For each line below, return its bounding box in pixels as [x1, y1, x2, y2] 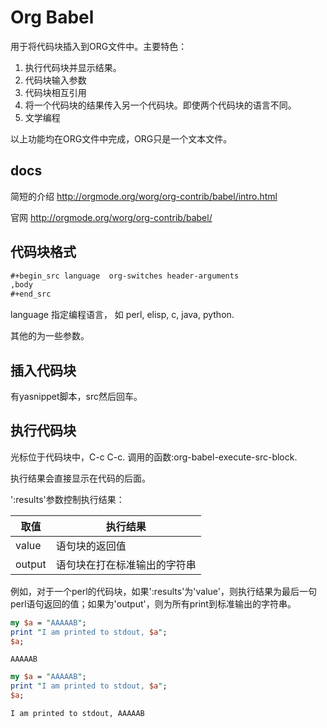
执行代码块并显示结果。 [24, 61, 122, 73]
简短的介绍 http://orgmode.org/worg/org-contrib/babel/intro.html [10, 190, 278, 202]
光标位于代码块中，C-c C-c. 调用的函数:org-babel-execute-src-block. [10, 451, 298, 463]
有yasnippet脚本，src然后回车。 [10, 391, 143, 402]
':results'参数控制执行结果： [10, 493, 125, 505]
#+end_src [10, 289, 52, 300]
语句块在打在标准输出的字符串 [55, 557, 197, 571]
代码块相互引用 [24, 86, 87, 98]
